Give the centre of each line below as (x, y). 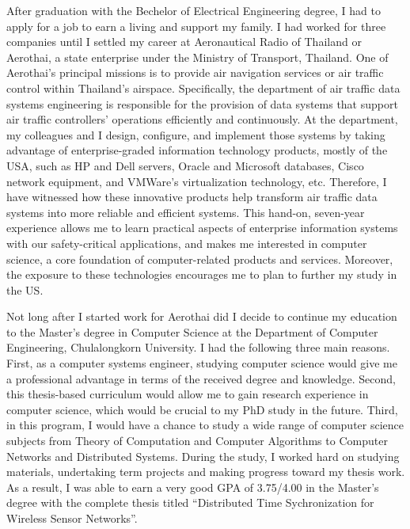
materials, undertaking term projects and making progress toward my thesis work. (206, 472)
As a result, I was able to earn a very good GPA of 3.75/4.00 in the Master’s (193, 487)
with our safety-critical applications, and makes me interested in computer (187, 243)
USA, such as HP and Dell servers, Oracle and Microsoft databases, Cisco (185, 165)
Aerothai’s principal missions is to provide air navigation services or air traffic (195, 72)
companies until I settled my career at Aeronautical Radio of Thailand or (184, 42)
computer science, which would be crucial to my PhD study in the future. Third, (202, 409)
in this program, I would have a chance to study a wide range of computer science (205, 425)
